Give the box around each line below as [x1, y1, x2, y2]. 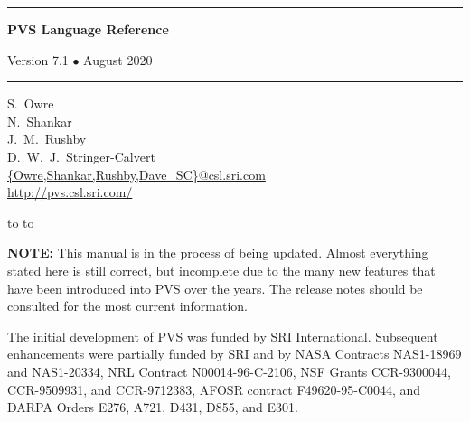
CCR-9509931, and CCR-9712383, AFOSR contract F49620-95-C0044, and [7, 380, 421, 399]
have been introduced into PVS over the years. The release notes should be [7, 278, 423, 297]
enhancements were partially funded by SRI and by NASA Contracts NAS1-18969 [7, 344, 462, 363]
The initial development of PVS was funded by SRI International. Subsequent [7, 326, 438, 345]
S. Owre [7, 94, 54, 113]
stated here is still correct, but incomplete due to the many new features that [7, 260, 436, 279]
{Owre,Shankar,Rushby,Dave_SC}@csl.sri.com [7, 164, 266, 183]
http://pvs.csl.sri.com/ [7, 183, 133, 202]
